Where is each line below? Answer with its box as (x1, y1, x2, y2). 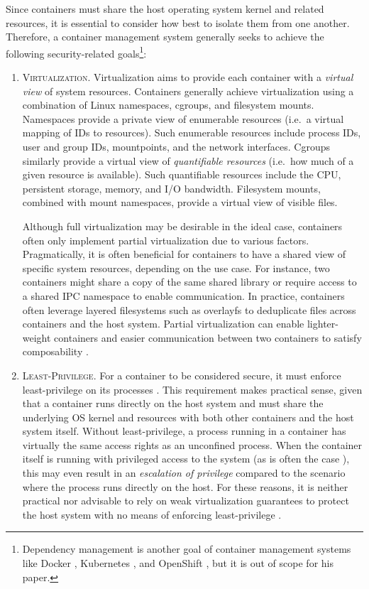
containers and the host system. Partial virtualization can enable (22, 316, 304, 331)
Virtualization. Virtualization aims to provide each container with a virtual (22, 70, 353, 85)
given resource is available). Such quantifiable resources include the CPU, (22, 167, 341, 182)
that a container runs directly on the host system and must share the (22, 396, 324, 411)
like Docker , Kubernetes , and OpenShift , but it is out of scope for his (22, 556, 334, 571)
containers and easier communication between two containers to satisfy (54, 330, 362, 345)
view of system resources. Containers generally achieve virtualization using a (22, 83, 354, 98)
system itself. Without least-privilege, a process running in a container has (22, 423, 346, 438)
